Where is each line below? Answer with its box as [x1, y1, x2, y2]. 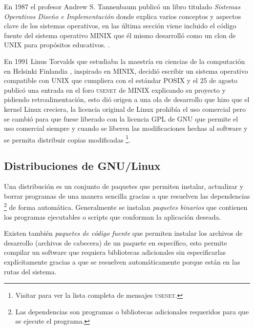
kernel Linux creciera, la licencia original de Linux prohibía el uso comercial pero [4, 103, 246, 114]
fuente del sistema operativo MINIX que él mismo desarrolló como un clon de [4, 30, 236, 40]
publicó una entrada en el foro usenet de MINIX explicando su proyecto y [4, 84, 226, 95]
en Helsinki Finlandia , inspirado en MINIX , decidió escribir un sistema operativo [4, 65, 248, 76]
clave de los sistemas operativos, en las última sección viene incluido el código [4, 21, 236, 31]
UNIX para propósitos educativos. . [4, 40, 110, 50]
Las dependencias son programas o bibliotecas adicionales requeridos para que [15, 306, 249, 316]
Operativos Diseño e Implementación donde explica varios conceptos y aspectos [4, 11, 241, 21]
